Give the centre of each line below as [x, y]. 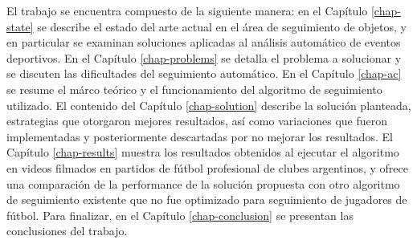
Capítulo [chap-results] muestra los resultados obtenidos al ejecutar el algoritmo [203, 152]
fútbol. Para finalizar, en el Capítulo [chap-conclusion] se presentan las [180, 215]
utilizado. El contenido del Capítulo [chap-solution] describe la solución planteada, [209, 105]
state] [20, 26]
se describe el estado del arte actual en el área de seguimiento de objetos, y [222, 26]
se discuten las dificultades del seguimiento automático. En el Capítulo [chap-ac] [204, 73]
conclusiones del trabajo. [67, 231]
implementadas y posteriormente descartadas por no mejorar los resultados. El [200, 136]
